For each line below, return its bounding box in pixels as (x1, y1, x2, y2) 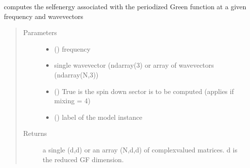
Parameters (23, 27, 57, 37)
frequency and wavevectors (4, 11, 84, 21)
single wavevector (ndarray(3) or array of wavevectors (54, 60, 214, 70)
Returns (23, 128, 47, 138)
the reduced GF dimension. (42, 154, 124, 164)
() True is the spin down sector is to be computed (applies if (54, 86, 234, 96)
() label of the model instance (54, 112, 143, 122)
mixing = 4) (54, 95, 90, 106)
